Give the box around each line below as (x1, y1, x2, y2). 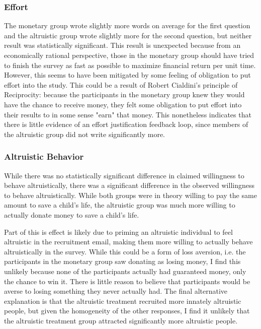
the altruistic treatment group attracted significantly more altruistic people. (4, 315, 238, 325)
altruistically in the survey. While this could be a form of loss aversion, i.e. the (4, 246, 246, 256)
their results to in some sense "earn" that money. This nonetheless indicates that (4, 109, 251, 119)
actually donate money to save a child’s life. (4, 209, 139, 220)
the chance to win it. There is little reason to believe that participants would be (4, 276, 250, 286)
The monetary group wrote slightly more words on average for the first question (4, 20, 250, 31)
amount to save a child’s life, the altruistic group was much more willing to (4, 200, 235, 210)
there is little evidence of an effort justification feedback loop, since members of (4, 119, 248, 129)
